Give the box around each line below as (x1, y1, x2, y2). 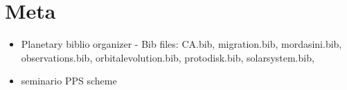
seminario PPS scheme (21, 73, 117, 88)
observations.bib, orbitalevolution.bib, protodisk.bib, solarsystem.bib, (21, 50, 314, 64)
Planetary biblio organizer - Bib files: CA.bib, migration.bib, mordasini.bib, (21, 37, 342, 51)
